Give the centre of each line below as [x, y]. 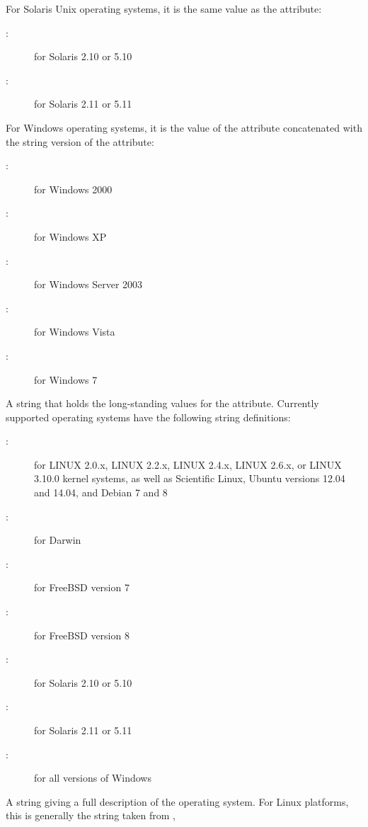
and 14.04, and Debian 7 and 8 [101, 492]
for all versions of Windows [93, 778]
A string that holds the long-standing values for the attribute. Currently [162, 403]
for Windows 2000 [73, 189]
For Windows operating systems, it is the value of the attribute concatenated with [184, 127]
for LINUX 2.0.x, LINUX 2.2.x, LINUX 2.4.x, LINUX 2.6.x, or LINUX [188, 464]
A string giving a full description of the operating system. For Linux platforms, [177, 801]
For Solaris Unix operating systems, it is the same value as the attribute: [164, 8]
